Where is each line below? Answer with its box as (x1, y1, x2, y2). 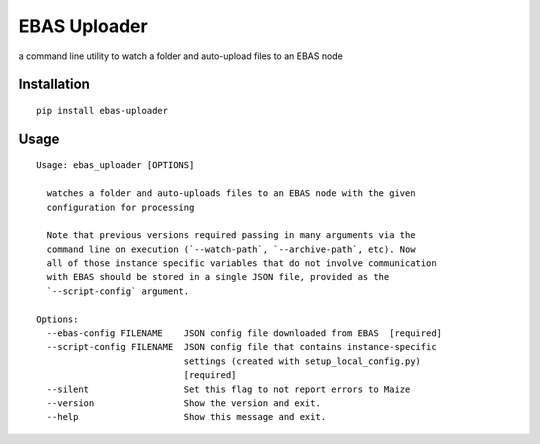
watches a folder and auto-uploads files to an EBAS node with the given (46, 188, 416, 199)
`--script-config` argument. (46, 285, 190, 297)
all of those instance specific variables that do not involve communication (46, 258, 437, 269)
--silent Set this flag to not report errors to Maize (46, 383, 411, 395)
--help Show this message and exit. (46, 411, 327, 423)
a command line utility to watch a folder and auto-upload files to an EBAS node (18, 50, 344, 62)
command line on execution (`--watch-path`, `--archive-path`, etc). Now (46, 243, 416, 255)
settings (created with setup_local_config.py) (183, 355, 422, 367)
